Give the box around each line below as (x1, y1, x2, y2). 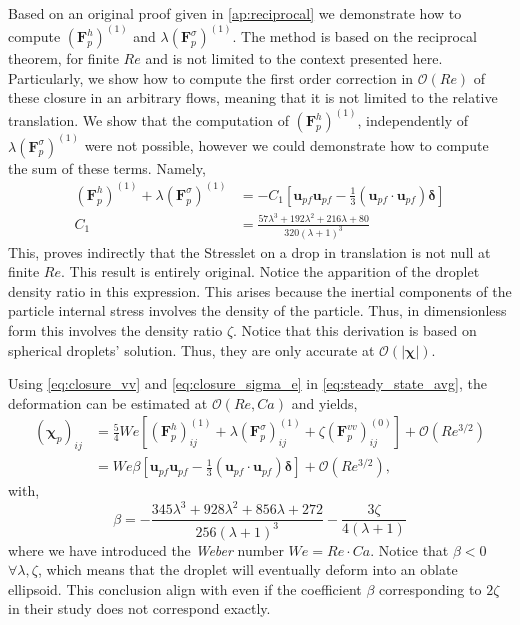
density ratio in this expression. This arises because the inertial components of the (8, 280, 512, 301)
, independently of (357, 110, 468, 131)
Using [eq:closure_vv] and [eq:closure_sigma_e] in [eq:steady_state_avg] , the (8, 373, 487, 394)
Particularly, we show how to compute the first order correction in (8, 67, 414, 88)
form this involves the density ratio (8, 319, 223, 340)
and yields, (291, 392, 358, 413)
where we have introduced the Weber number (8, 539, 284, 560)
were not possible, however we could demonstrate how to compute (84, 135, 489, 156)
